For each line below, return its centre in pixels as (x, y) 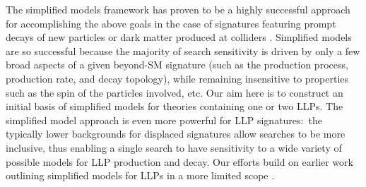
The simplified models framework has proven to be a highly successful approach (178, 9)
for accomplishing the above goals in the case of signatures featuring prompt (171, 23)
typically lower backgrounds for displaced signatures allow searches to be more (176, 134)
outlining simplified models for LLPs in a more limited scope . (140, 175)
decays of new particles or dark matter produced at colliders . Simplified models (179, 37)
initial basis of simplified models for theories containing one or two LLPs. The (175, 106)
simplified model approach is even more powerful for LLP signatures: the (164, 120)
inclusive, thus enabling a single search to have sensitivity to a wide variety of (174, 147)
